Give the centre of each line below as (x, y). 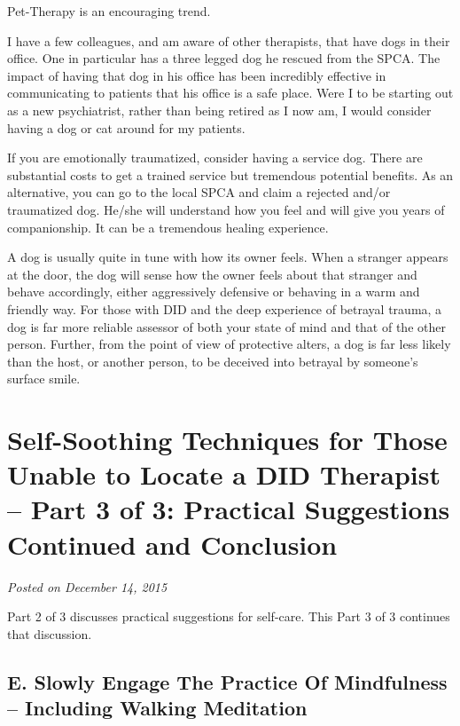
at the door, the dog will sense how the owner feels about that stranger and (212, 274)
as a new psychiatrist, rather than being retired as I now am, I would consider (219, 110)
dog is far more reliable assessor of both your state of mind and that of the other (226, 326)
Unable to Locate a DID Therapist (224, 474)
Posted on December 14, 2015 (87, 586)
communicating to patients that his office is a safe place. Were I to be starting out (230, 93)
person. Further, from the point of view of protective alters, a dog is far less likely (229, 344)
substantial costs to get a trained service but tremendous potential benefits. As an (230, 174)
